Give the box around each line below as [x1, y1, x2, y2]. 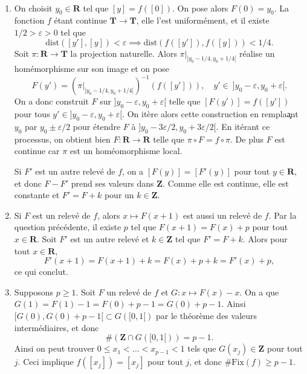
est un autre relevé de [35, 165, 115, 177]
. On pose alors [172, 1, 228, 14]
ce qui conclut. [14, 265, 68, 278]
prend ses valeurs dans [71, 176, 154, 189]
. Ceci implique [18, 355, 74, 368]
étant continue [54, 14, 107, 27]
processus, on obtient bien [14, 132, 111, 145]
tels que [187, 342, 216, 355]
